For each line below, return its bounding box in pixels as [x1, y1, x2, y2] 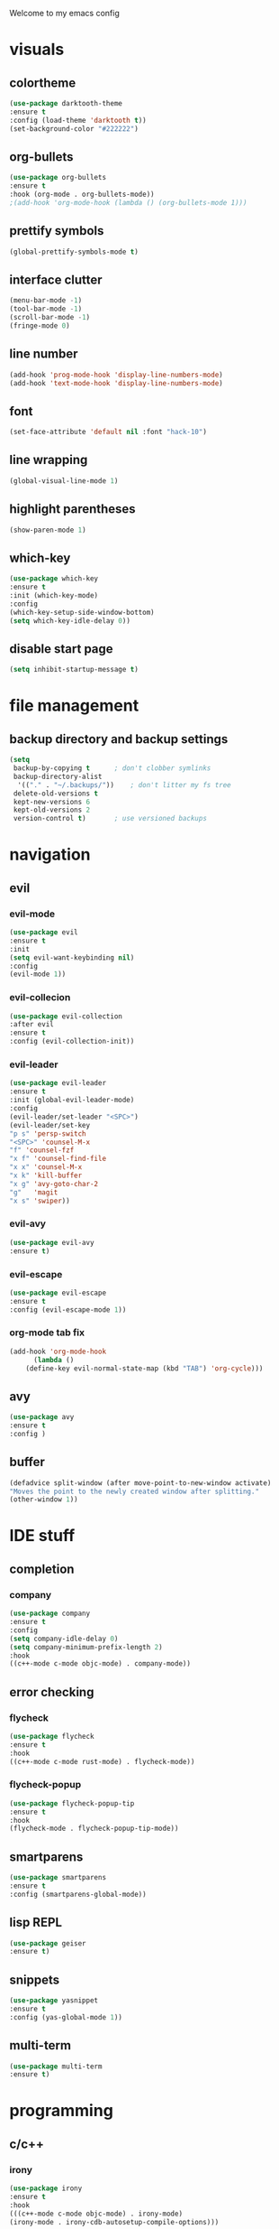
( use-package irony [9, 2184, 83, 2193]
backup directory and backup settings [9, 731, 229, 747]
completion [9, 1561, 75, 1576]
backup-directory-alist [13, 772, 103, 781]
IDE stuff [9, 1526, 76, 1546]
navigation [9, 844, 91, 865]
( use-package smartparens [9, 1873, 106, 1882]
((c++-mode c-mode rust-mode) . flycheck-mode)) [9, 1757, 195, 1766]
